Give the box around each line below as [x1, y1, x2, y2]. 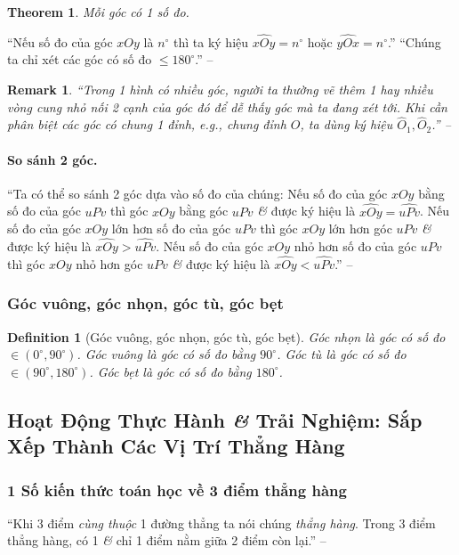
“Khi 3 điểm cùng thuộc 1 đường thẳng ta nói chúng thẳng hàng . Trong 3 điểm [7, 513, 436, 532]
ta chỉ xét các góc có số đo [7, 50, 152, 69]
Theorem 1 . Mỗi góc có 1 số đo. [7, 3, 189, 20]
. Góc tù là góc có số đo [277, 345, 407, 363]
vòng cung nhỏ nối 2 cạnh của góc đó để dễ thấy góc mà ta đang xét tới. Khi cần [7, 97, 447, 116]
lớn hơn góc [328, 219, 392, 238]
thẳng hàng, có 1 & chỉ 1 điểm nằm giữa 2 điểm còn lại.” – [7, 531, 326, 550]
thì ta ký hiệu [173, 32, 249, 51]
